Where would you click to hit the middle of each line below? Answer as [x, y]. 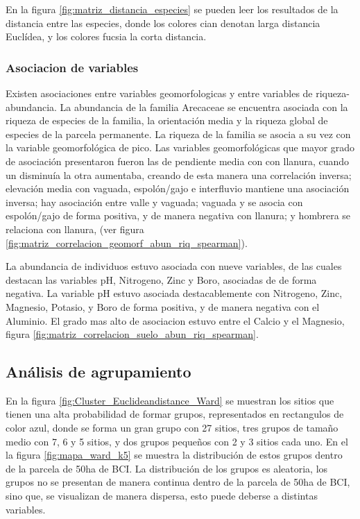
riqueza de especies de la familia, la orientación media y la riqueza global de [167, 120]
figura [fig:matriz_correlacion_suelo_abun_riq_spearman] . [132, 334]
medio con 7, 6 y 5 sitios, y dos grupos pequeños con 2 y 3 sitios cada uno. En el [177, 441]
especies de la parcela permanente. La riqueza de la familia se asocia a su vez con [178, 134]
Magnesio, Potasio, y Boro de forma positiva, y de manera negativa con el [163, 306]
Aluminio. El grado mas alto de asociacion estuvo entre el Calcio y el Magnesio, [175, 320]
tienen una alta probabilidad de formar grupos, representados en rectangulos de [175, 414]
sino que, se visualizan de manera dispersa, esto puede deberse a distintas [162, 496]
